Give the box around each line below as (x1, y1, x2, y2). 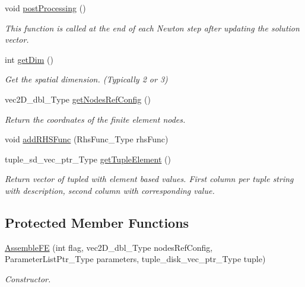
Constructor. (5, 272, 51, 285)
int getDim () (5, 53, 53, 65)
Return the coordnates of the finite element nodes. (5, 113, 186, 125)
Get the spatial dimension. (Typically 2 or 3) (5, 73, 168, 85)
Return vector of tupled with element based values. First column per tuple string (5, 173, 294, 185)
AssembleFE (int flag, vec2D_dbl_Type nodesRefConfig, (5, 241, 213, 253)
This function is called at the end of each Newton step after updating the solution (5, 21, 300, 34)
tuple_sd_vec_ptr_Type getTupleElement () (5, 152, 171, 165)
